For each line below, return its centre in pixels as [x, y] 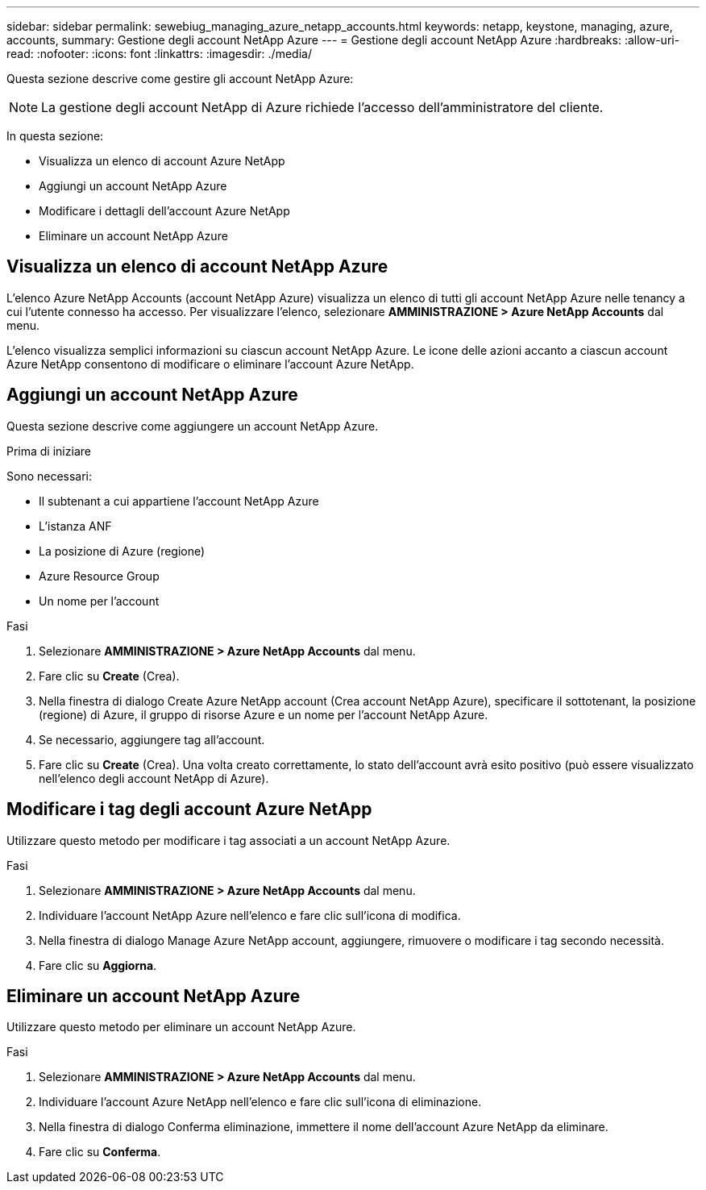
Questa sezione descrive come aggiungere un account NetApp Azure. [193, 426]
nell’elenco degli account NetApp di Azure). [154, 778]
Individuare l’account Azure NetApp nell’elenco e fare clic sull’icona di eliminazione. [260, 1102]
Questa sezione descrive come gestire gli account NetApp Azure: [180, 79]
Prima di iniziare [49, 451]
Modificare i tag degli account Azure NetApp [189, 809]
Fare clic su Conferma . [100, 1152]
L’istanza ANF [75, 526]
